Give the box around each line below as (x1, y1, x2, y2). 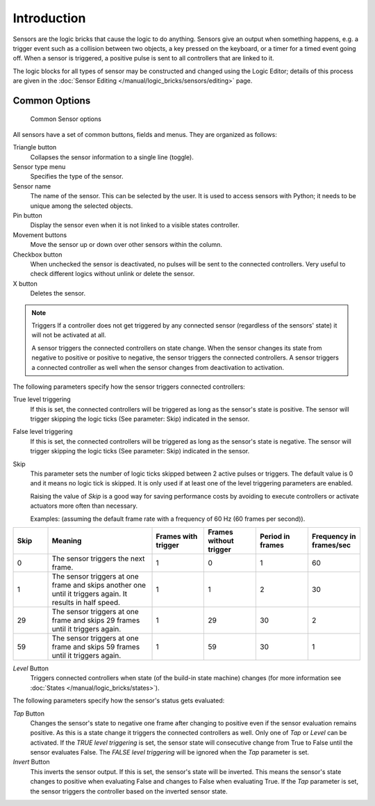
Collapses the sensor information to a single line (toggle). (30, 153, 194, 161)
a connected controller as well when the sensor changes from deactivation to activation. (31, 363, 285, 371)
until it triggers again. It (51, 588, 128, 598)
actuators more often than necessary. (30, 501, 138, 510)
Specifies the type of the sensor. (30, 172, 124, 181)
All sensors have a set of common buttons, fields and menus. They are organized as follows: (12, 130, 277, 138)
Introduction (12, 10, 86, 26)
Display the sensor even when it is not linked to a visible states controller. (30, 221, 240, 229)
